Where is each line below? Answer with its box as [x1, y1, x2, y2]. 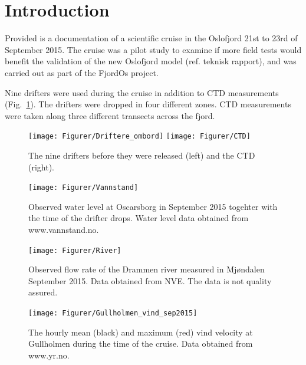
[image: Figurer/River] [28, 246, 121, 255]
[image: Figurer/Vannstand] [28, 183, 139, 192]
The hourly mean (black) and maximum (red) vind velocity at [28, 325, 253, 338]
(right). [28, 160, 55, 173]
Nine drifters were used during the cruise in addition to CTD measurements [5, 86, 279, 98]
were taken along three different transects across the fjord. [5, 109, 215, 121]
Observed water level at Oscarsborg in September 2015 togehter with [28, 200, 278, 212]
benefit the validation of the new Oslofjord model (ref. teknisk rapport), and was [5, 55, 297, 67]
